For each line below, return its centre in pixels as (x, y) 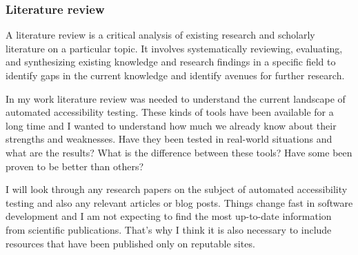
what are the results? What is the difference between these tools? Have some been (179, 152)
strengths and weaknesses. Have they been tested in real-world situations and (169, 139)
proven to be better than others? (75, 166)
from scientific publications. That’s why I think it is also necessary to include (169, 229)
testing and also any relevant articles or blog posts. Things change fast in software (179, 202)
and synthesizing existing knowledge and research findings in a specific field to (171, 62)
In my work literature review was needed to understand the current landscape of (176, 98)
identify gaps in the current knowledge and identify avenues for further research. (175, 75)
